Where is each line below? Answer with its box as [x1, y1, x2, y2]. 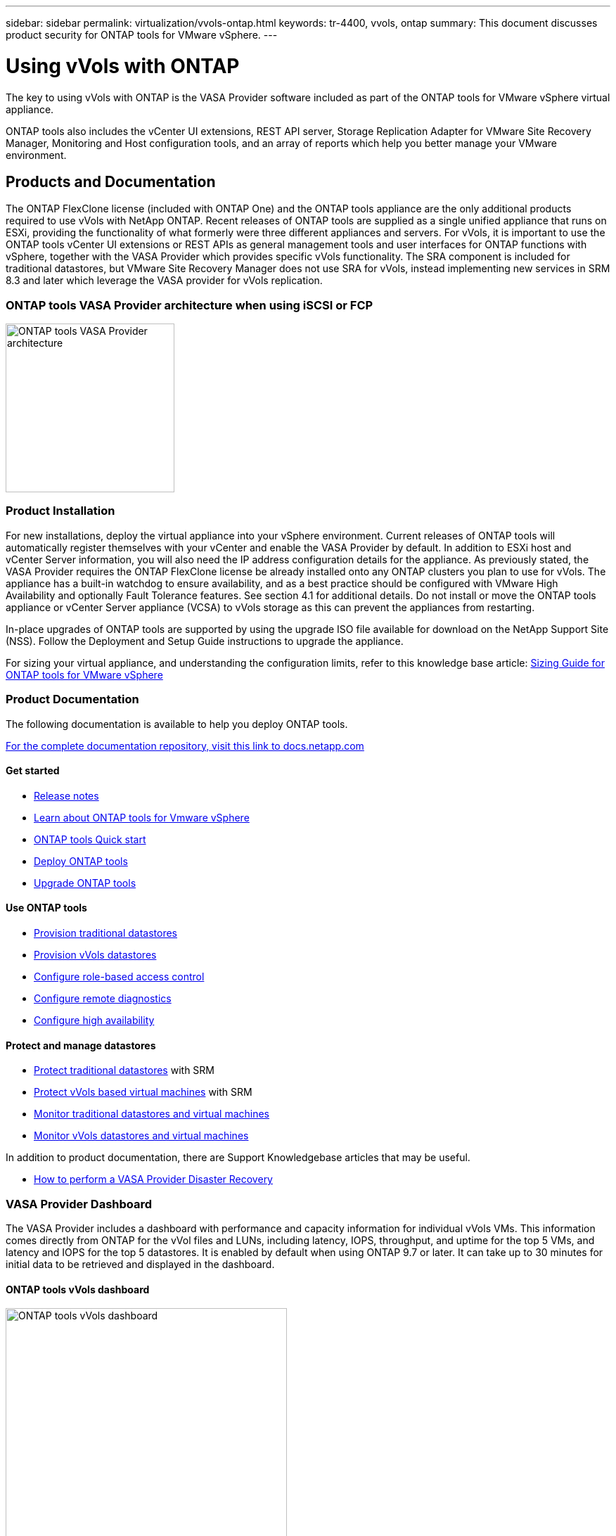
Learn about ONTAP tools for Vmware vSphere [34, 811, 250, 824]
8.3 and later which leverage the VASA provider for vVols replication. [6, 274, 323, 287]
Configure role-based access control [34, 971, 205, 983]
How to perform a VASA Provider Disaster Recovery [34, 1173, 273, 1186]
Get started [6, 764, 60, 777]
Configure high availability [34, 1014, 155, 1027]
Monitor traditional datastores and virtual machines [34, 1108, 270, 1120]
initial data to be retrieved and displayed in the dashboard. [6, 1258, 275, 1270]
